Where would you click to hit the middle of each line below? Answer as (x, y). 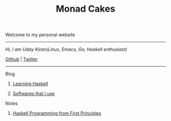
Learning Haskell (30, 84)
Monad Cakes (85, 9)
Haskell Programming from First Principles (57, 113)
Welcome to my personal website (40, 35)
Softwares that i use (34, 94)
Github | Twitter (22, 59)
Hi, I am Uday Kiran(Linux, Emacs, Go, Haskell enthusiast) (66, 49)
